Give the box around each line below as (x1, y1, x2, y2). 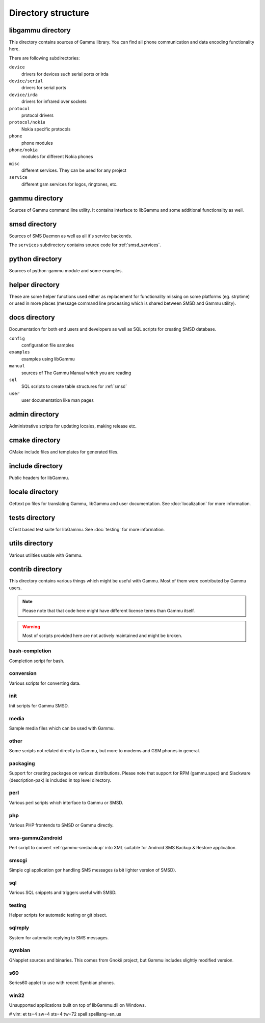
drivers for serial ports (21, 85, 66, 91)
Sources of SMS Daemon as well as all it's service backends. (9, 233, 132, 239)
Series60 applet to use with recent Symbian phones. (9, 980, 115, 986)
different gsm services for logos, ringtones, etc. (21, 181, 118, 187)
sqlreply (9, 925, 29, 931)
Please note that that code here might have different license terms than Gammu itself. (22, 607, 195, 613)
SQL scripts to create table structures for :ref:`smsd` (21, 384, 127, 389)
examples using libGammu (21, 356, 75, 362)
